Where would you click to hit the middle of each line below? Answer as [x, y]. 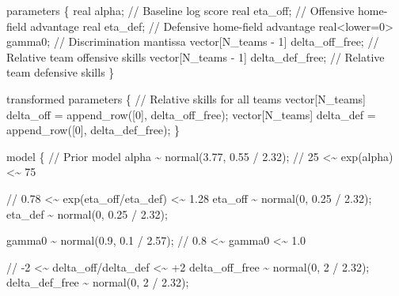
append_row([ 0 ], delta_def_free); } [93, 130]
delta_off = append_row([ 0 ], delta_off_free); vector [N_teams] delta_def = [191, 114]
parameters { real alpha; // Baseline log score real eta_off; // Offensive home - [197, 10]
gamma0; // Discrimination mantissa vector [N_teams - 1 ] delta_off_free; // [193, 41]
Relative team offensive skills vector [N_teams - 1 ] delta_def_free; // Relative [196, 56]
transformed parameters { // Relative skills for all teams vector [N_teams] [186, 98]
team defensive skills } [61, 72]
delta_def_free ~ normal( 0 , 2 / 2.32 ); [98, 282]
